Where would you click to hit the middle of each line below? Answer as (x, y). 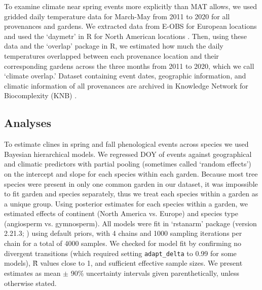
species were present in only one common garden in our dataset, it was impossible (131, 183)
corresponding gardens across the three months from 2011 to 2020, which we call (129, 66)
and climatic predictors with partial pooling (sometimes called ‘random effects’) (128, 164)
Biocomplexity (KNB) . (41, 95)
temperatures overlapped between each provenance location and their (111, 55)
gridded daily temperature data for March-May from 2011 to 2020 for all (117, 16)
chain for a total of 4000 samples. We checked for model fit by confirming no (123, 243)
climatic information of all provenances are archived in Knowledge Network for (126, 85)
